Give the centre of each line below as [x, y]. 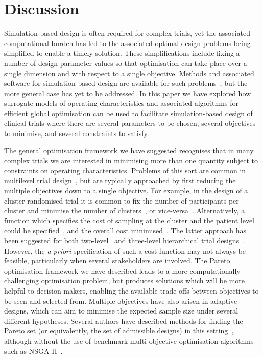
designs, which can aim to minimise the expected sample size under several [121, 311]
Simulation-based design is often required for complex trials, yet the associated [127, 33]
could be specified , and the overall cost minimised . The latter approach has [125, 230]
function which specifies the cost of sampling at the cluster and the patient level [129, 220]
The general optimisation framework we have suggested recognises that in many [129, 150]
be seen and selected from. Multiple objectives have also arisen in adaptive [121, 300]
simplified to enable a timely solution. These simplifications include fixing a [122, 53]
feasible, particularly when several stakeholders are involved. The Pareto [117, 261]
